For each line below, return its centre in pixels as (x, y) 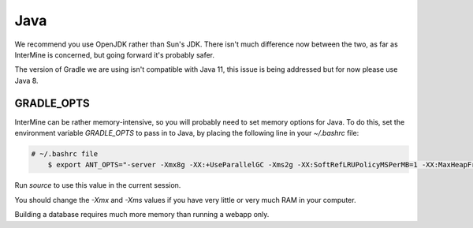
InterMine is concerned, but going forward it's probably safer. (115, 54)
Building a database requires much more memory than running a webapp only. (142, 215)
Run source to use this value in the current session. (98, 185)
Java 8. (26, 80)
